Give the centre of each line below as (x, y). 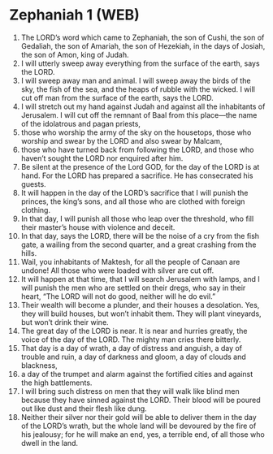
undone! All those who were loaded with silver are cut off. (117, 270)
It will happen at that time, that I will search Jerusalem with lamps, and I (140, 279)
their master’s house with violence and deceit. (98, 227)
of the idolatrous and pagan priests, (81, 123)
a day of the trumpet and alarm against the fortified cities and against (137, 374)
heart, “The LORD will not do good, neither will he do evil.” (118, 296)
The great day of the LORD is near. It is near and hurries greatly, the (134, 331)
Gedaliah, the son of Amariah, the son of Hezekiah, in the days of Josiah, (143, 45)
